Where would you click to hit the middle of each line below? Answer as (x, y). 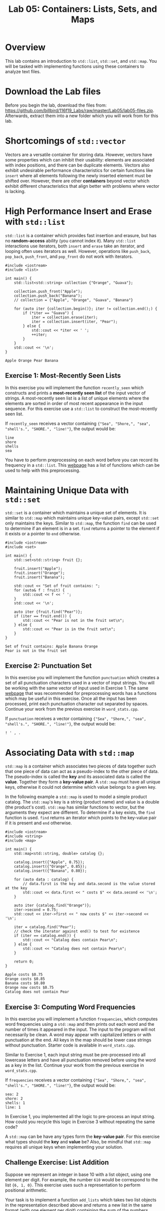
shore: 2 (14, 1099)
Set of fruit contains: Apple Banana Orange (51, 646)
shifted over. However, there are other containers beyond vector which (77, 181)
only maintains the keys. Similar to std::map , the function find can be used (81, 523)
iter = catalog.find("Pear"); (45, 927)
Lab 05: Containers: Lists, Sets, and (83, 9)
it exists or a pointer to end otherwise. (43, 533)
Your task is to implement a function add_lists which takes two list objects (81, 1200)
